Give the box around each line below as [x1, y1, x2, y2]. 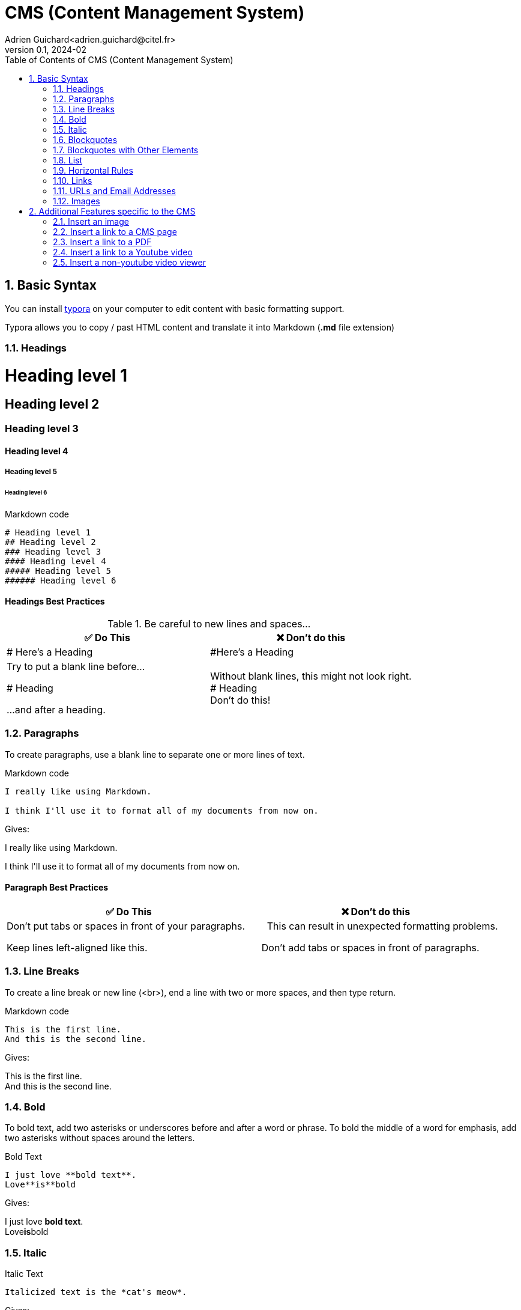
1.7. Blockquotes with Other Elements [53, 144, 199, 155]
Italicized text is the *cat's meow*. [5, 1287, 187, 1297]
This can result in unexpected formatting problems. [267, 919, 498, 932]
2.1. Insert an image [53, 216, 129, 227]
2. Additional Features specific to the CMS [29, 206, 196, 216]
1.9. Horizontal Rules [53, 165, 133, 175]
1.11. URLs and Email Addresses [53, 185, 176, 196]
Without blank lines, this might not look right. [210, 669, 412, 682]
